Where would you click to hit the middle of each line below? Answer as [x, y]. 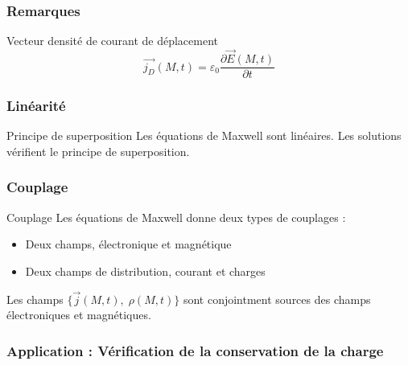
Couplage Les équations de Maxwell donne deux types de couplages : [176, 217]
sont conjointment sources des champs [277, 299]
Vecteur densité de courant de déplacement [113, 41]
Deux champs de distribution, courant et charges [145, 271]
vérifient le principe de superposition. [98, 151]
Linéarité [36, 106]
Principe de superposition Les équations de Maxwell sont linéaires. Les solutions [204, 135]
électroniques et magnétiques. [79, 315]
